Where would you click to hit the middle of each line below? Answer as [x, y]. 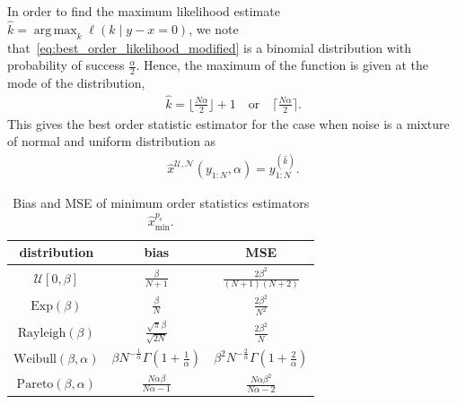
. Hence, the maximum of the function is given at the [282, 65]
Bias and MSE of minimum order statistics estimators [161, 203]
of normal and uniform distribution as [112, 141]
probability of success [66, 65]
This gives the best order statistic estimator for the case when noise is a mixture [228, 123]
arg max [55, 30]
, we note [214, 28]
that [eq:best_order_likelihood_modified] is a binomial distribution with [210, 47]
